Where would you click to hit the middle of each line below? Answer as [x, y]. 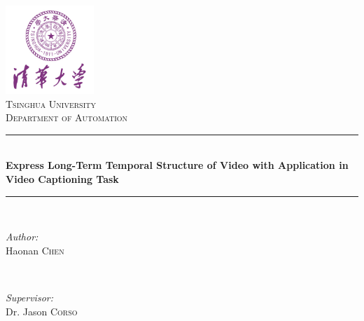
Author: [22, 237]
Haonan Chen [35, 250]
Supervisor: [29, 297]
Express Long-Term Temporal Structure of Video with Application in [177, 165]
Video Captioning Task [62, 178]
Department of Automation [67, 117]
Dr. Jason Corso [42, 311]
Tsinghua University [51, 103]
